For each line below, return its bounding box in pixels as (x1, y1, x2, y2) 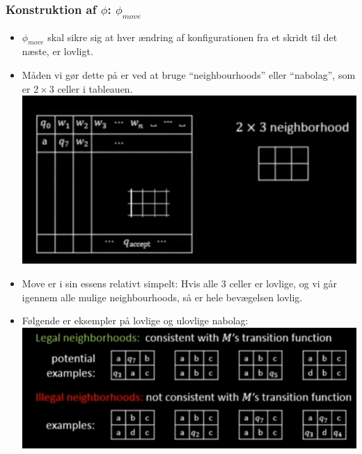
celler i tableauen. (57, 81, 133, 96)
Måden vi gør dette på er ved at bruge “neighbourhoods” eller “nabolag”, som (22, 67, 356, 82)
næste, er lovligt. (22, 44, 93, 59)
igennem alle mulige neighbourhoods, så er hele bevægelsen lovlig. (22, 289, 303, 304)
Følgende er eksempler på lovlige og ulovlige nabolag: (22, 313, 249, 328)
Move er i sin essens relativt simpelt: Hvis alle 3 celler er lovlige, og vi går (22, 276, 337, 291)
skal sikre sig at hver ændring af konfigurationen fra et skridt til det (47, 29, 338, 44)
